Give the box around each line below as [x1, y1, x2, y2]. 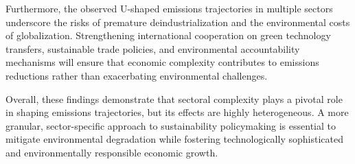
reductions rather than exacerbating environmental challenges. [5, 68, 268, 82]
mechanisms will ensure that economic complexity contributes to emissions [5, 55, 319, 69]
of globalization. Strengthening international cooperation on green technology [5, 28, 331, 43]
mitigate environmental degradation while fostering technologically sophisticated [5, 132, 343, 146]
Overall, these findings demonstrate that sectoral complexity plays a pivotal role [5, 91, 343, 106]
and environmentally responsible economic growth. [5, 145, 218, 159]
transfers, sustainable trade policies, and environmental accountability [5, 41, 300, 56]
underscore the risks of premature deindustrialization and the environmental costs [5, 14, 350, 29]
